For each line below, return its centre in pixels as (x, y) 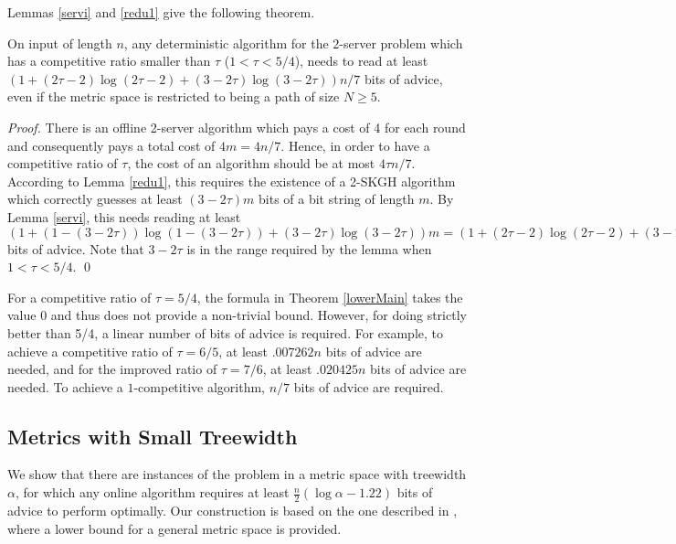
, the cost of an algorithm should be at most (251, 163)
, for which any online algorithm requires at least (152, 492)
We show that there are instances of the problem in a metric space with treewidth (237, 474)
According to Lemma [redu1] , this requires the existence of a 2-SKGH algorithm (232, 181)
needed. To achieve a (65, 386)
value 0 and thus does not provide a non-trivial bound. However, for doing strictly (237, 315)
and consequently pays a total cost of (111, 145)
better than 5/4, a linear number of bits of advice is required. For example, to (225, 332)
